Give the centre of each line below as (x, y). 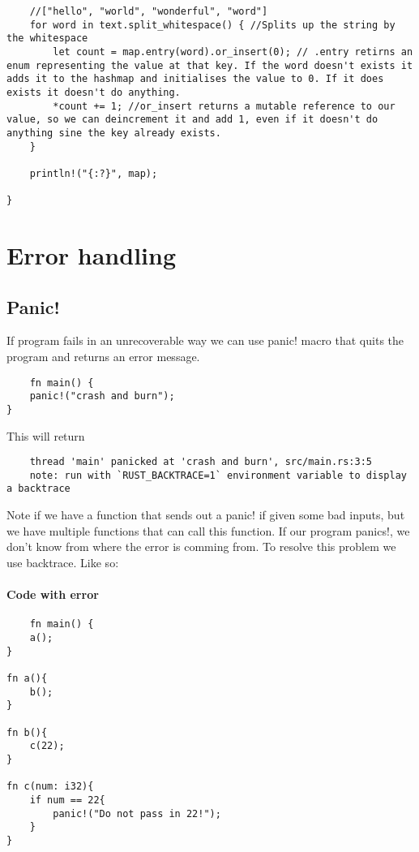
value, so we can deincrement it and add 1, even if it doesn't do (192, 120)
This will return (46, 435)
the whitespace (47, 39)
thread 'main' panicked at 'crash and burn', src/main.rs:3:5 (201, 462)
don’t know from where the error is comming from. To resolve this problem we (201, 546)
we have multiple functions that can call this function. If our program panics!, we (208, 530)
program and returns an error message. (103, 357)
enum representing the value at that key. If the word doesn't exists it (210, 65)
